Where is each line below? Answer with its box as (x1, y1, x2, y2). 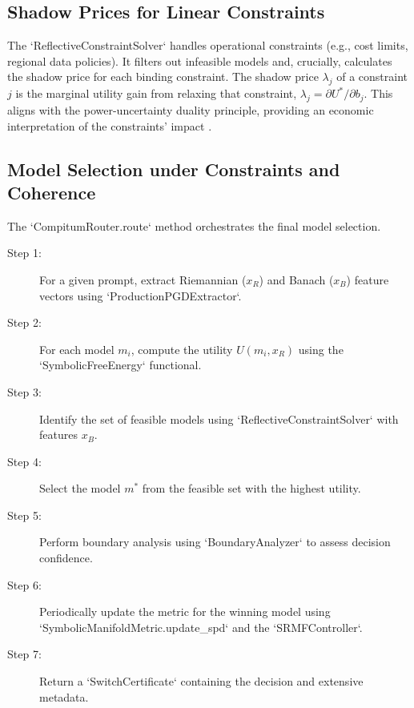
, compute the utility (131, 340, 233, 357)
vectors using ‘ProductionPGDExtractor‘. (39, 287, 242, 304)
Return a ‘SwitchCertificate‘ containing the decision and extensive (39, 673, 364, 690)
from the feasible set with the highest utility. (142, 480, 361, 497)
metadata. (39, 688, 89, 705)
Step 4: (7, 453, 42, 469)
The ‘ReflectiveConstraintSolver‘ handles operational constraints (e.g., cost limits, (7, 37, 408, 54)
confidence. (39, 549, 93, 566)
